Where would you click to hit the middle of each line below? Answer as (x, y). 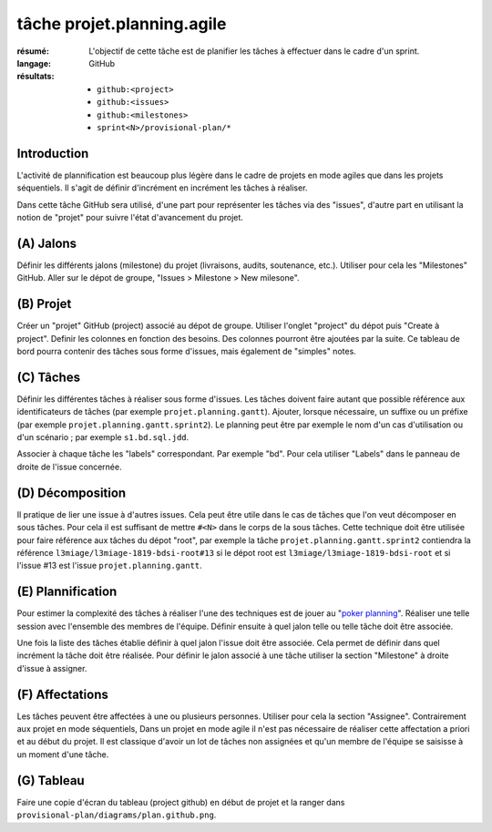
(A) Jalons (47, 243)
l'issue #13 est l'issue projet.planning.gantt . (109, 566)
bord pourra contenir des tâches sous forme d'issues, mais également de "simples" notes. (187, 351)
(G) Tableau (51, 781)
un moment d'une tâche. (63, 754)
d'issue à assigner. (52, 668)
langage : (34, 63)
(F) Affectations (62, 694)
